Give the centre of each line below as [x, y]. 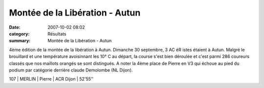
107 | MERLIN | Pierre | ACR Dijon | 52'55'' [51, 79]
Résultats [57, 34]
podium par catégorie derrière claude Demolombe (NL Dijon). [71, 70]
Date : [15, 27]
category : [19, 34]
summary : [20, 41]
